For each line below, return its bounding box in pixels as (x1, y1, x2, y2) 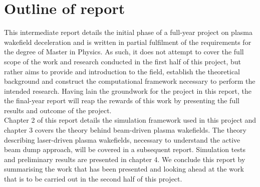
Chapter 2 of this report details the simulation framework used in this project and (4, 115, 256, 125)
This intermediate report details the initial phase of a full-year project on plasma (4, 27, 252, 37)
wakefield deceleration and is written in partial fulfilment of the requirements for (4, 36, 251, 47)
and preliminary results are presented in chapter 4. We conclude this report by (4, 154, 245, 164)
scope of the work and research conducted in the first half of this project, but (4, 56, 241, 66)
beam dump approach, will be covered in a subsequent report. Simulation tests (4, 144, 245, 155)
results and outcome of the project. (4, 105, 112, 115)
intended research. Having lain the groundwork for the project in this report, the (4, 85, 252, 96)
